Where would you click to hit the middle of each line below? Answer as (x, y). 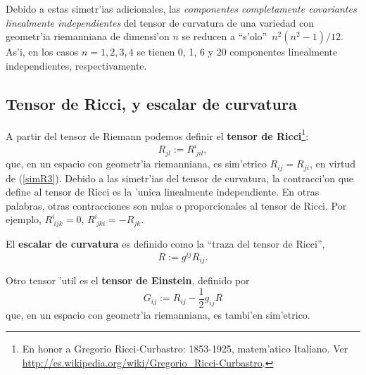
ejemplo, (24, 219)
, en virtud (332, 164)
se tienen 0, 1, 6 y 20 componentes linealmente (237, 52)
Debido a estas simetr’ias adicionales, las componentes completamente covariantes (181, 8)
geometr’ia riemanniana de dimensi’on (88, 36)
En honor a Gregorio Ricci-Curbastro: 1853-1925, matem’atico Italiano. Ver (185, 349)
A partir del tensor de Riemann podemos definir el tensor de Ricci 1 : (157, 134)
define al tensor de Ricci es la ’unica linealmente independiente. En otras (163, 192)
